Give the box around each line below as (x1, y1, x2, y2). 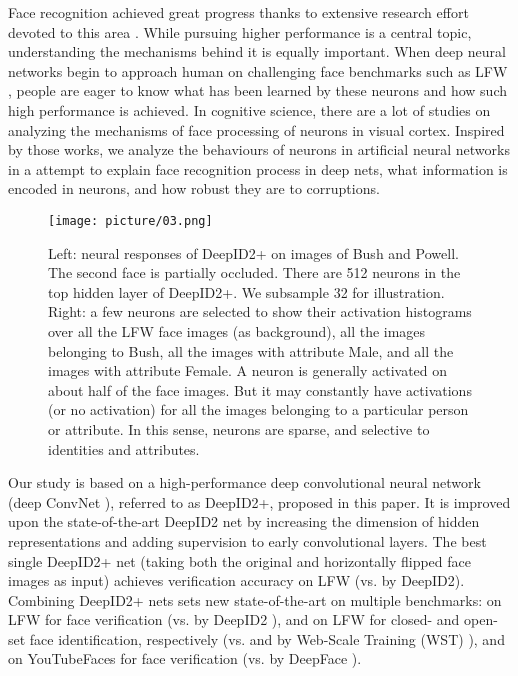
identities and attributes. (48, 438, 200, 459)
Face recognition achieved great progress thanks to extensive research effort (8, 2, 469, 22)
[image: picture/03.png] (48, 213, 213, 228)
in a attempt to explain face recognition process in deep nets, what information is (8, 158, 508, 179)
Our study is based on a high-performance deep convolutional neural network (8, 472, 481, 493)
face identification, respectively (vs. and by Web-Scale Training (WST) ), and (29, 628, 505, 649)
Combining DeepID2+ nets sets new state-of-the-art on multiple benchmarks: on (8, 589, 502, 610)
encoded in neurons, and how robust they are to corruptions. (8, 178, 380, 199)
